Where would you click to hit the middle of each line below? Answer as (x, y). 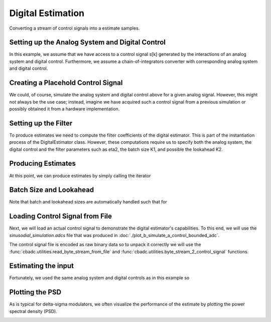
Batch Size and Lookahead (52, 190)
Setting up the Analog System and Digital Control (87, 42)
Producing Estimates (43, 164)
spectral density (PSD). (33, 311)
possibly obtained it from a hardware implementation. (64, 109)
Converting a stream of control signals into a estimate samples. (75, 28)
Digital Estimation (47, 13)
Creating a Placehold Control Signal (66, 83)
